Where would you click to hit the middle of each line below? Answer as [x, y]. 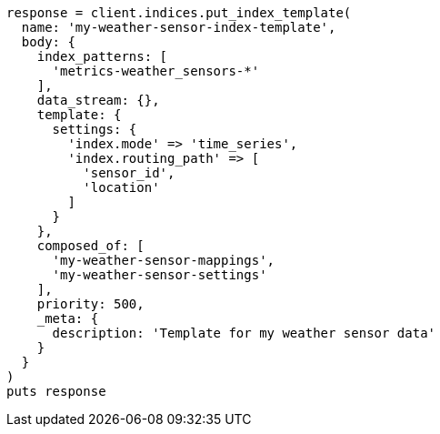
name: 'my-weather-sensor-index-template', [179, 27]
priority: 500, [90, 304]
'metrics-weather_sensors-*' [156, 71]
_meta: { [68, 318]
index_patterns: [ [102, 56]
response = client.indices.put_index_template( [179, 13]
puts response [56, 391]
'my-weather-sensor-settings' [160, 275]
